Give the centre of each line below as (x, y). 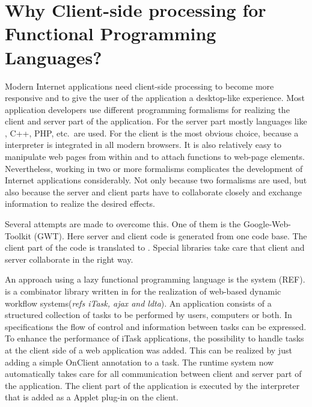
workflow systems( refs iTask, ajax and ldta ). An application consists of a (138, 303)
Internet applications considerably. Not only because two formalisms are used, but (156, 180)
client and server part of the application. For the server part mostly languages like (156, 121)
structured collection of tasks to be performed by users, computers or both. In (148, 315)
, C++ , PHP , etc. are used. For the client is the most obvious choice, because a (152, 133)
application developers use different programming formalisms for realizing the (147, 109)
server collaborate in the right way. (69, 259)
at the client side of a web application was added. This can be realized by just (148, 350)
